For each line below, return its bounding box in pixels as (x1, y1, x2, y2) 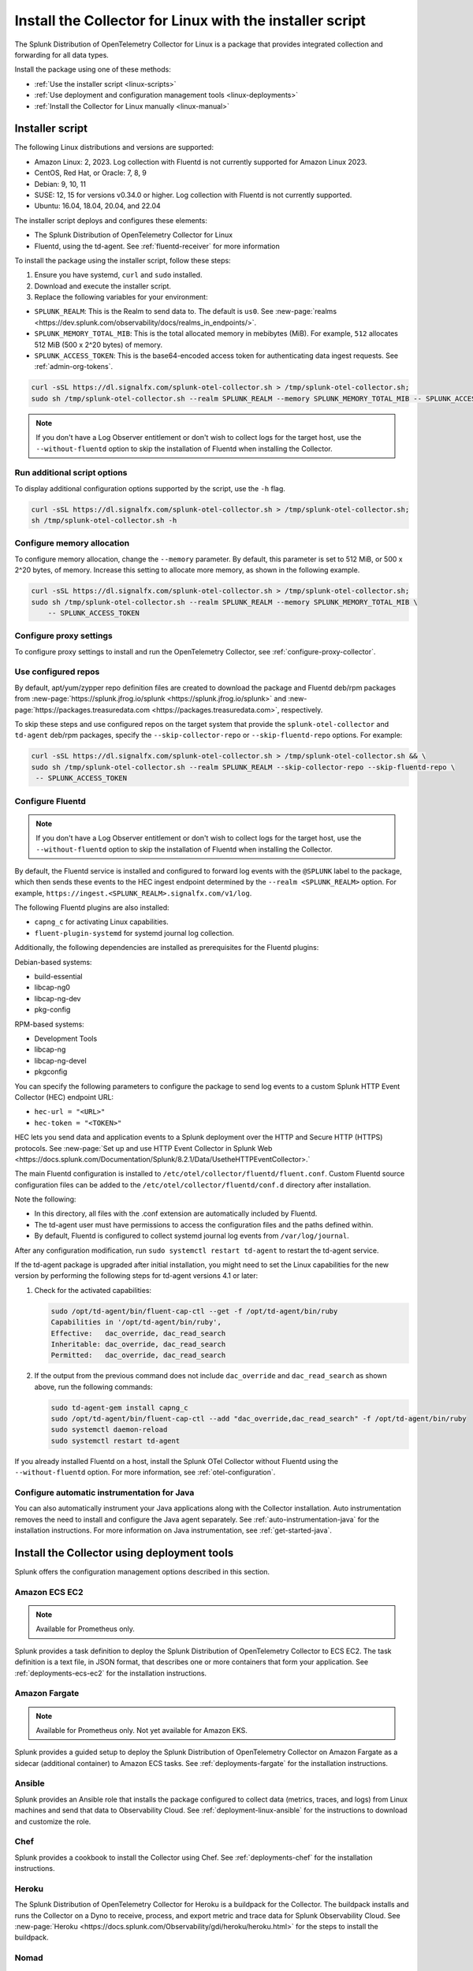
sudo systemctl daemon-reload (50, 1425, 168, 1434)
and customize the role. (14, 1816, 91, 1826)
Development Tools (34, 1034, 98, 1043)
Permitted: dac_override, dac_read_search (50, 1351, 226, 1360)
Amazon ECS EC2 (14, 1586, 84, 1597)
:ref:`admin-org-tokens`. (34, 362, 114, 371)
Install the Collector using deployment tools (14, 1546, 234, 1559)
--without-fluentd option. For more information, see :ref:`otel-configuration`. (14, 1467, 276, 1477)
